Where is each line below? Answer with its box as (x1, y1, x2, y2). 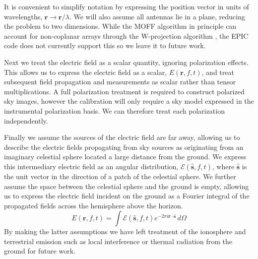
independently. (4, 115, 48, 126)
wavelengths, (4, 11, 43, 21)
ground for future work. (4, 246, 76, 256)
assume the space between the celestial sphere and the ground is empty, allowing (4, 181, 249, 191)
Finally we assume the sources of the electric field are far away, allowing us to (4, 132, 240, 142)
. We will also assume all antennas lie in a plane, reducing (69, 11, 245, 21)
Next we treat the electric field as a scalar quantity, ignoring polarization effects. (4, 57, 249, 67)
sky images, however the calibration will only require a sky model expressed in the (4, 96, 254, 106)
